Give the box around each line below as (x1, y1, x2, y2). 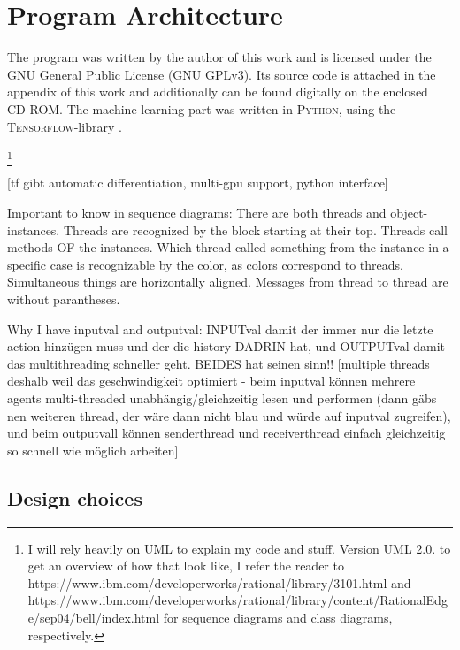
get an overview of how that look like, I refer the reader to (27, 556, 344, 575)
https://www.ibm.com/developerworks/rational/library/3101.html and (27, 573, 411, 592)
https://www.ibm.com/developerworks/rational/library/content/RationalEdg (27, 591, 448, 609)
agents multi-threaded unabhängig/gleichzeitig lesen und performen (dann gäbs (7, 388, 437, 407)
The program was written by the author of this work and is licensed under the (7, 48, 432, 66)
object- (390, 203, 428, 222)
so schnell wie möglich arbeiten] (7, 440, 179, 459)
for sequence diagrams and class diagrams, (163, 608, 393, 626)
